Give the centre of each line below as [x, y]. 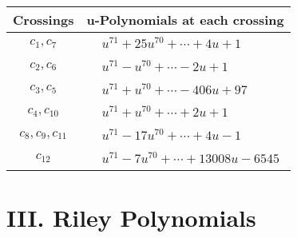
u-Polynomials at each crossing [185, 20]
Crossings [44, 20]
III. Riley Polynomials [131, 218]
